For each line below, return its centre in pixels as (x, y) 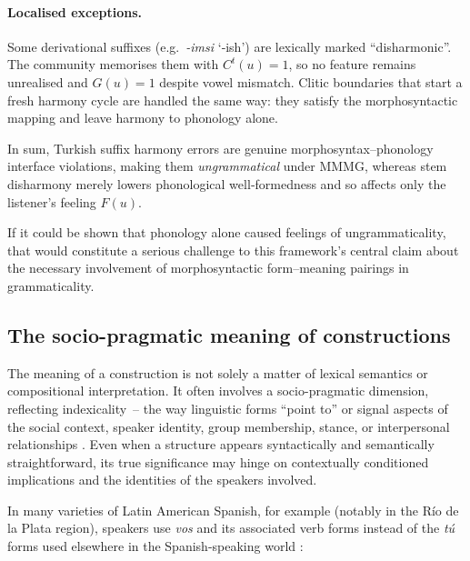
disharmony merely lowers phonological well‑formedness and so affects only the (227, 183)
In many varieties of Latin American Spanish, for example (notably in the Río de (233, 510)
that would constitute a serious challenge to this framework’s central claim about (233, 250)
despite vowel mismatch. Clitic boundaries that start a (311, 81)
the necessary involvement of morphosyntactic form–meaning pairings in (208, 268)
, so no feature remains (352, 64)
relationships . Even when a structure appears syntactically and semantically (221, 444)
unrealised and (48, 81)
